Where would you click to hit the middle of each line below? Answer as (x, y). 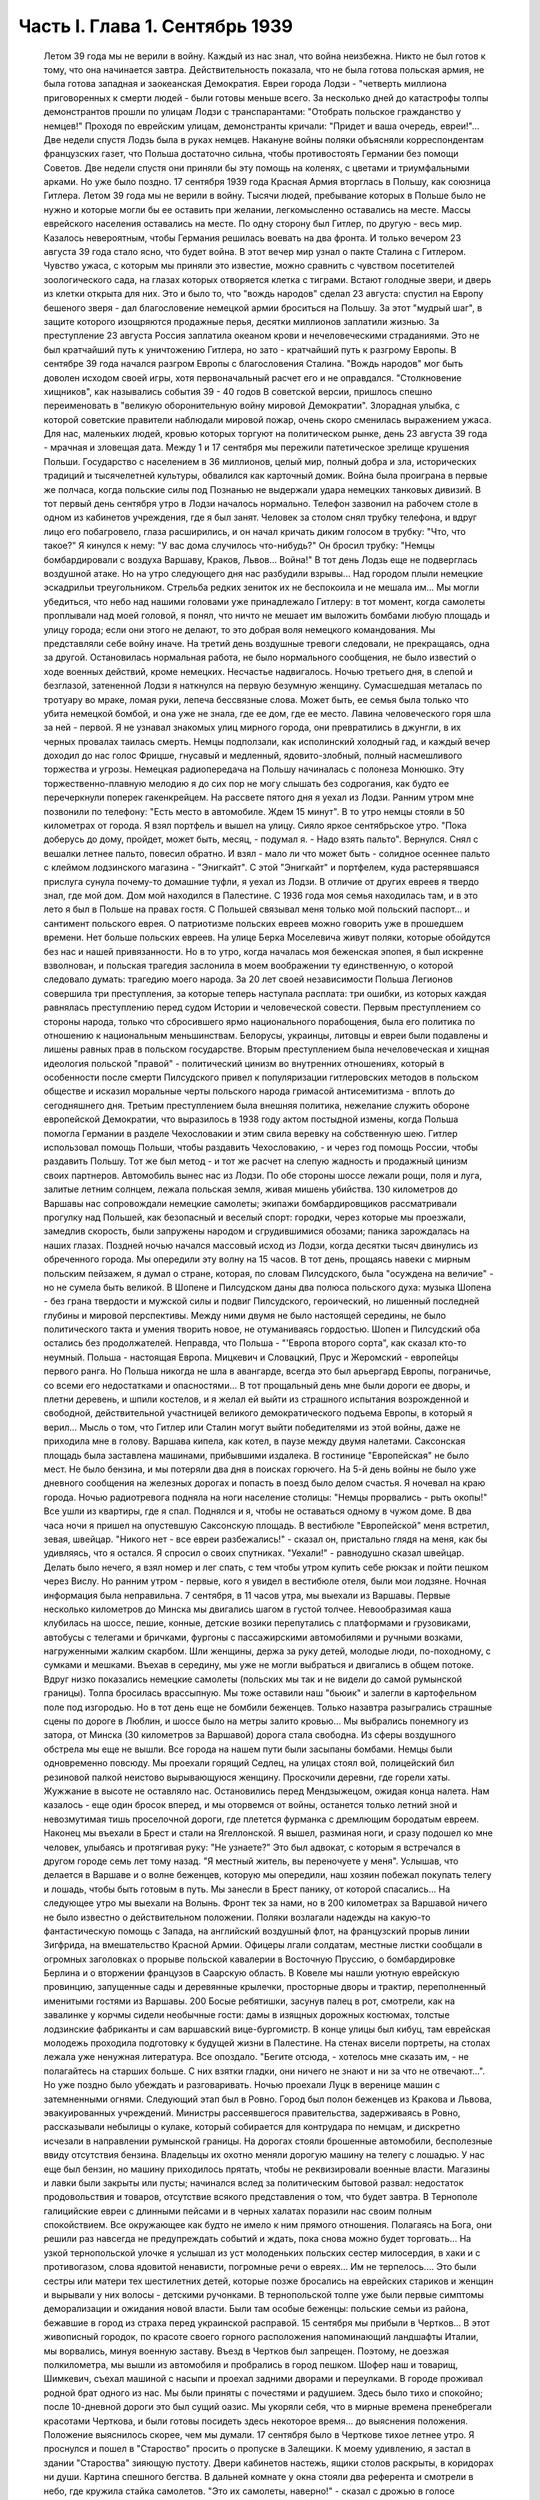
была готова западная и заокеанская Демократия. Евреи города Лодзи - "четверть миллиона (245, 84)
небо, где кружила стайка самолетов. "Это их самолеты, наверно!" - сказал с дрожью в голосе (249, 2491)
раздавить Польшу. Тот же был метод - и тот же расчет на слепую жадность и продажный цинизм (256, 1161)
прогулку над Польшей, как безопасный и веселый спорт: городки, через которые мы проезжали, (255, 1217)
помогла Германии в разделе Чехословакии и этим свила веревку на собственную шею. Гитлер (251, 1133)
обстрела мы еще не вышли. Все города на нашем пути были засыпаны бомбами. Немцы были (248, 1749)
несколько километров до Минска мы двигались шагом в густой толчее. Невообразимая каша (247, 1609)
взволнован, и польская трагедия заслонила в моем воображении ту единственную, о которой (248, 965)
